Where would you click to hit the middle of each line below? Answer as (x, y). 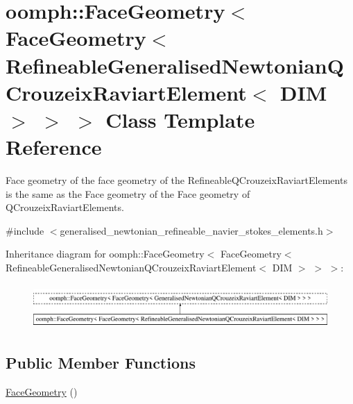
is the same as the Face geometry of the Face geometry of (128, 193)
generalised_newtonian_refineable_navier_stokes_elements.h (191, 230)
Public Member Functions (101, 363)
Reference (54, 147)
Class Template (180, 119)
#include (25, 230)
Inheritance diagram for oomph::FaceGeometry (105, 254)
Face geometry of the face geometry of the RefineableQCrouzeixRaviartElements (176, 180)
